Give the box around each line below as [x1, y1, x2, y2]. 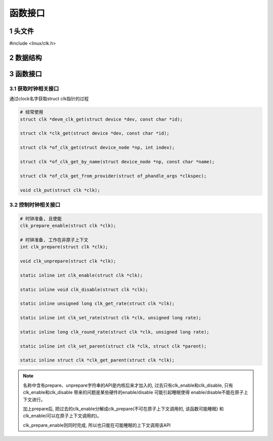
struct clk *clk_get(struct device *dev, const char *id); [20, 131, 169, 136]
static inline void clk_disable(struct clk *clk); [20, 287, 149, 292]
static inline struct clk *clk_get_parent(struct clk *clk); [20, 357, 175, 363]
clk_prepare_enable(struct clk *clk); [20, 223, 116, 229]
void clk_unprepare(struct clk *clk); [20, 258, 116, 264]
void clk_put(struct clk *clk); [20, 187, 101, 193]
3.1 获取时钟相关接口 [9, 85, 59, 92]
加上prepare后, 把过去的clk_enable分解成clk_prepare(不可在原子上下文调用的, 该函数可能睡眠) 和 [23, 406, 224, 412]
